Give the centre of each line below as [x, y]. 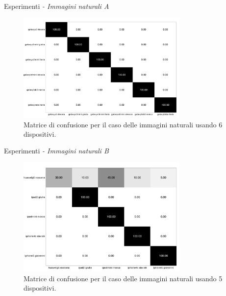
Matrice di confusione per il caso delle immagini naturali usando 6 [123, 124]
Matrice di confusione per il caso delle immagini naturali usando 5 [123, 278]
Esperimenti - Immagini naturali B [56, 150]
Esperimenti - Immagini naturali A [57, 6]
